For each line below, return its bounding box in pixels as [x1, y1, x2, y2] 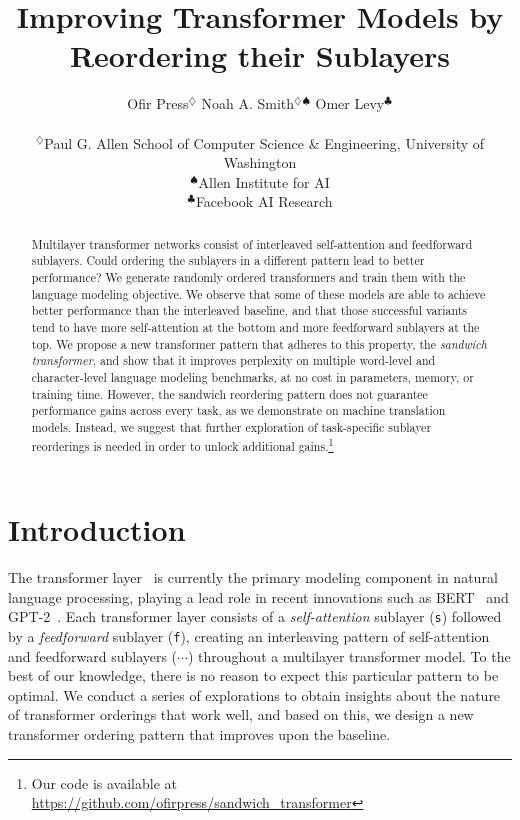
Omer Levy [315, 93, 385, 114]
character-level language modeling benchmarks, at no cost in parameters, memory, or [31, 368, 474, 385]
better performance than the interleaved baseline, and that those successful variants [31, 302, 468, 319]
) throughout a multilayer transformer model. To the [187, 645, 511, 666]
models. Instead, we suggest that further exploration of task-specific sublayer [31, 418, 432, 435]
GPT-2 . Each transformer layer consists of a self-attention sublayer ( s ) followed [8, 606, 502, 627]
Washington [223, 152, 297, 173]
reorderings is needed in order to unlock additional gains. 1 [31, 434, 334, 454]
